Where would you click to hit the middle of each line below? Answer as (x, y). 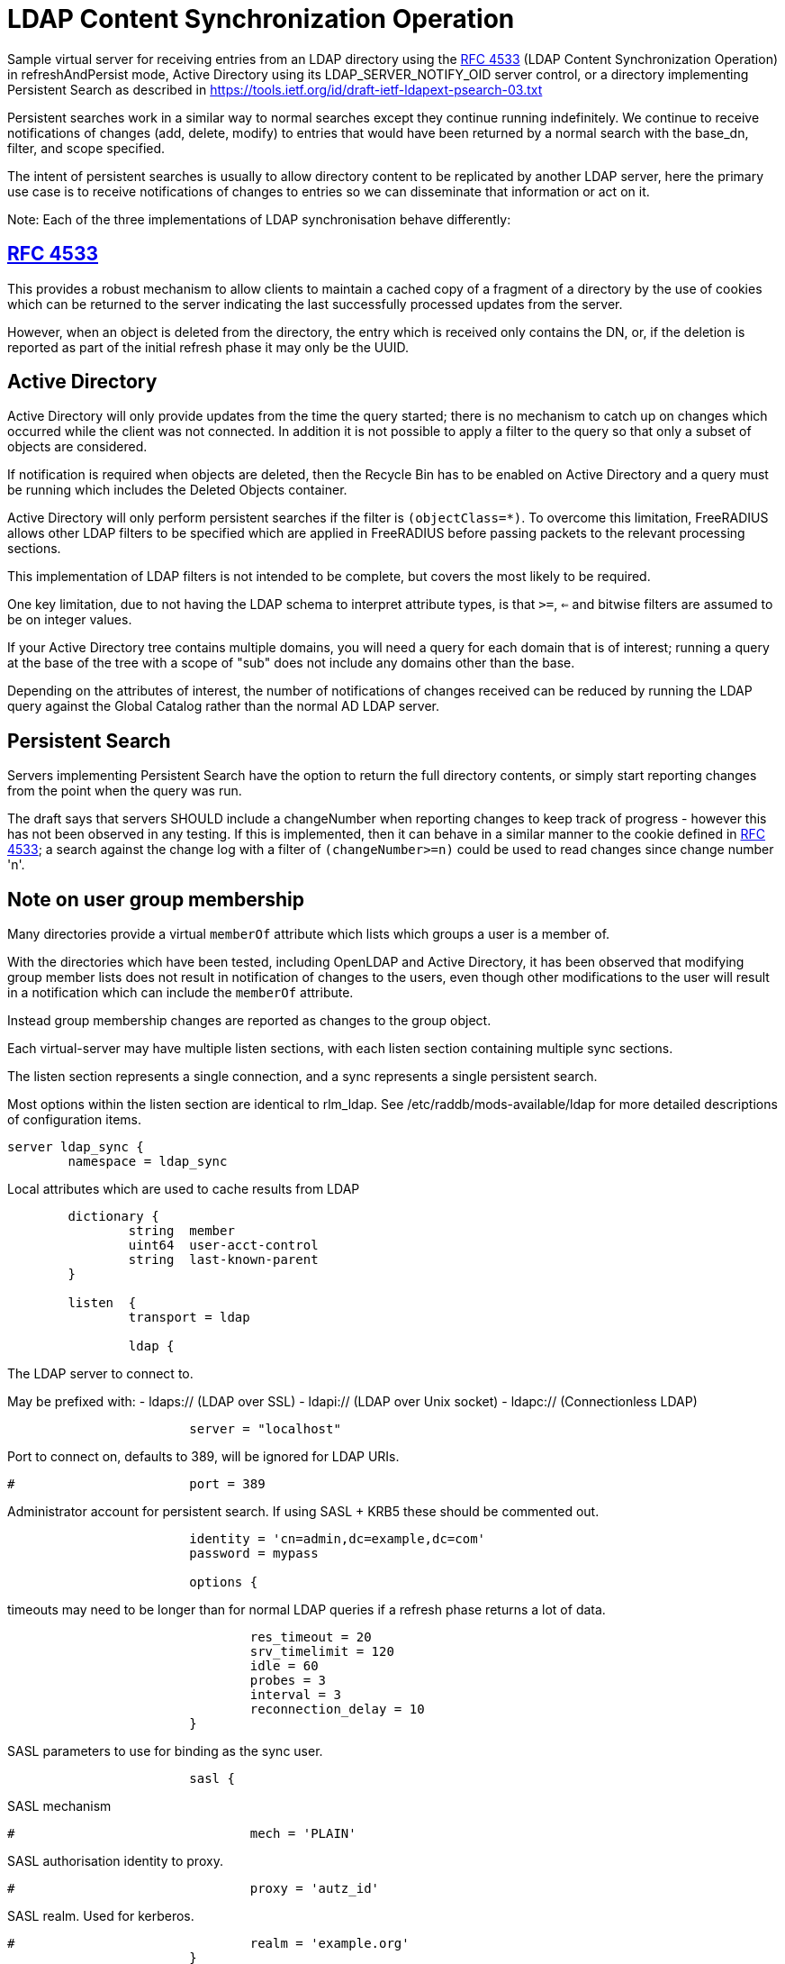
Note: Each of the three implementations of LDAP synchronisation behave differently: (259, 219)
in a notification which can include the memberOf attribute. (180, 993)
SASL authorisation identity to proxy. (115, 1861)
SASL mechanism (59, 1806)
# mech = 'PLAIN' (182, 1834)
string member (181, 1231)
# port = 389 (136, 1484)
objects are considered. (77, 447)
